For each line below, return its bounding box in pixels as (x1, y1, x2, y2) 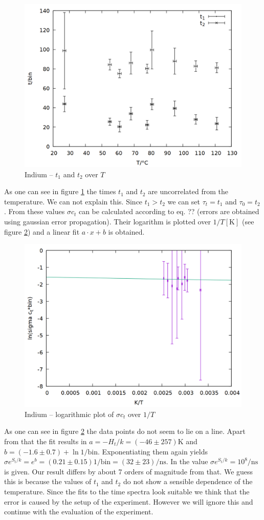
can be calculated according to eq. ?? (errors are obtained (78, 206, 259, 217)
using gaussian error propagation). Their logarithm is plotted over (4, 216, 211, 226)
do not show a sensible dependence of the (123, 476, 253, 487)
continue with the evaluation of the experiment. (4, 506, 153, 517)
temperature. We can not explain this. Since (4, 196, 143, 206)
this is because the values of (4, 476, 92, 487)
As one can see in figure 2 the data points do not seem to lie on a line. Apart (4, 426, 246, 436)
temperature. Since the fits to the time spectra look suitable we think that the (4, 486, 250, 496)
